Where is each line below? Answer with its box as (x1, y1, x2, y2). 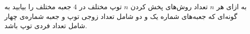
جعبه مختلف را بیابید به (4, 1, 71, 11)
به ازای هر (216, 1, 247, 11)
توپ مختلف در (79, 1, 122, 11)
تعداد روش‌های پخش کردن (130, 1, 208, 11)
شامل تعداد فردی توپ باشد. (4, 20, 87, 31)
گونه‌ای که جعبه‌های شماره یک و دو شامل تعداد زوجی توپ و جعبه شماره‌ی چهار (4, 11, 238, 21)
